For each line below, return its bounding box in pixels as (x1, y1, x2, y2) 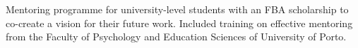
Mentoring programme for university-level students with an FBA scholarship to (6, 2, 349, 16)
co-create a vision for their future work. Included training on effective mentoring (6, 15, 353, 30)
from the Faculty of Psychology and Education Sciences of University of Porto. (6, 29, 347, 44)
